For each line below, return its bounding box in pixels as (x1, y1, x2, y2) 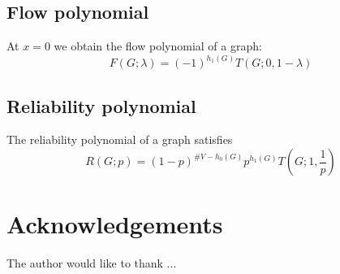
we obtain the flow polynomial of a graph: (54, 37, 262, 54)
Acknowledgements (6, 207, 223, 241)
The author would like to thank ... (6, 254, 177, 272)
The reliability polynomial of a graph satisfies (6, 131, 233, 148)
